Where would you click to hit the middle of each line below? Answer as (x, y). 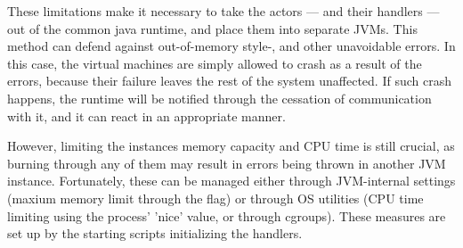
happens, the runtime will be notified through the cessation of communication (219, 98)
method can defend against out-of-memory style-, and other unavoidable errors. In (231, 46)
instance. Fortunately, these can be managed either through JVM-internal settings (231, 181)
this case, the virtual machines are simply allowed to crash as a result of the (215, 63)
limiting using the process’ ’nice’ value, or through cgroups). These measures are (227, 215)
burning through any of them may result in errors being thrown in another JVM (227, 163)
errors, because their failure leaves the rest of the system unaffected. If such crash (229, 81)
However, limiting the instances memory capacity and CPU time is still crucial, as (231, 146)
